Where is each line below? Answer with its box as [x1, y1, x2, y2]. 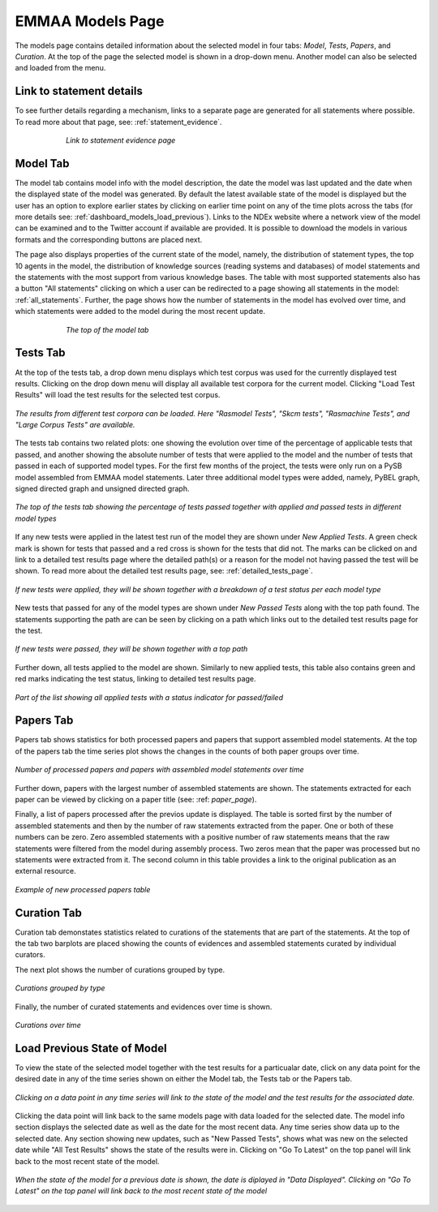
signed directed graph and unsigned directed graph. [15, 484, 190, 494]
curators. [15, 950, 45, 960]
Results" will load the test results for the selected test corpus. [15, 390, 221, 400]
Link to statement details [15, 84, 144, 98]
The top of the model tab [66, 324, 149, 334]
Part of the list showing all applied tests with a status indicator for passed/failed [15, 692, 284, 702]
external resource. [15, 866, 76, 876]
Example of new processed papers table [15, 884, 151, 894]
